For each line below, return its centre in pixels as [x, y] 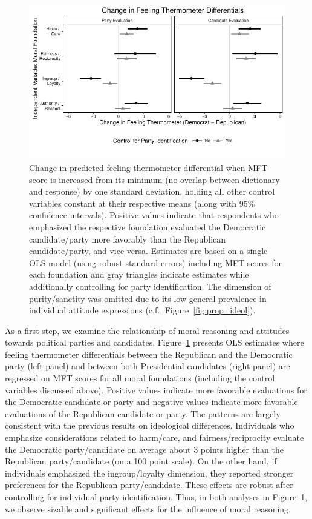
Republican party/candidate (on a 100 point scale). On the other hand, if [141, 461]
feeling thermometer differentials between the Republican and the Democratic [149, 354]
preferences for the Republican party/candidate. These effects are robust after [149, 485]
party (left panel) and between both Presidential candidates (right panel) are [148, 366]
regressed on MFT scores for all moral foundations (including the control [140, 378]
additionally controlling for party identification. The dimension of [150, 286]
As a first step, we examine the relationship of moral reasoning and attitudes [147, 330]
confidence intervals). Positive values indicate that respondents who [154, 215]
